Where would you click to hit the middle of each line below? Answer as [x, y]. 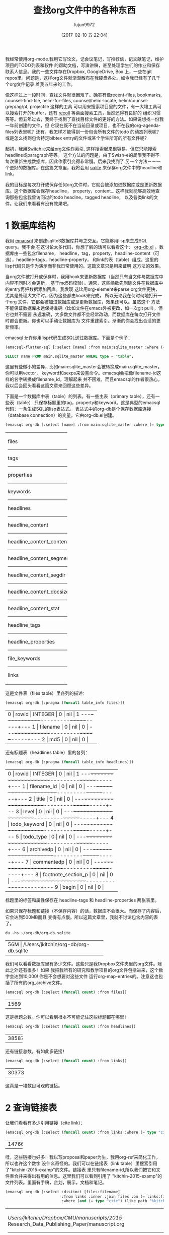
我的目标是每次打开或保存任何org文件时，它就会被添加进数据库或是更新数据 [84, 184]
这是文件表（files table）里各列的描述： [46, 693]
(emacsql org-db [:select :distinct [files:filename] [63, 1192]
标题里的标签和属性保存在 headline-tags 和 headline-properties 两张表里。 [82, 900]
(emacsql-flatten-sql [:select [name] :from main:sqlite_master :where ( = [85, 347]
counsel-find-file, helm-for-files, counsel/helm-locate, [61, 100]
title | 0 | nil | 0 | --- [60, 799]
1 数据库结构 [30, 226]
